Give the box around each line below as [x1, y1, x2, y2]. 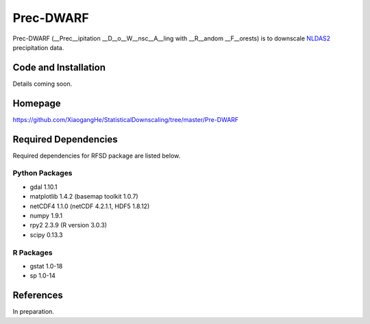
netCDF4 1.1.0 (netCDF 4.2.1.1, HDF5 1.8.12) [29, 202, 150, 210]
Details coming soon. [12, 79, 73, 88]
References [12, 290, 63, 301]
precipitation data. [12, 43, 64, 51]
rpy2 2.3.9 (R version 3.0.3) [29, 221, 108, 229]
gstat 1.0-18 [29, 262, 63, 270]
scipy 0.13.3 [29, 230, 63, 239]
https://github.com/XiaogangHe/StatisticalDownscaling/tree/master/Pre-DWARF [12, 115, 239, 123]
